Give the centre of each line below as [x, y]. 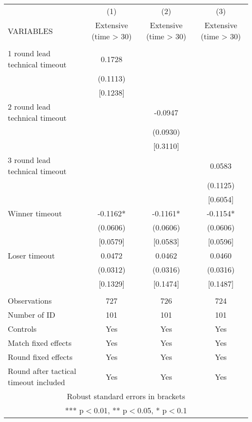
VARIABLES [30, 31]
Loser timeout [31, 255]
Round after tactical [42, 371]
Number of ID [32, 315]
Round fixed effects [40, 357]
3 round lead [29, 160]
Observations [30, 300]
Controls [22, 329]
